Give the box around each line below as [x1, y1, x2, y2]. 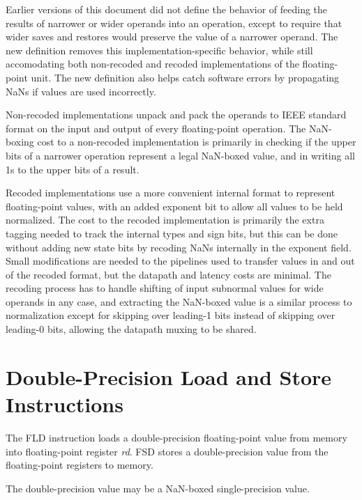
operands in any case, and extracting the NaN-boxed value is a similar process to [6, 294, 352, 308]
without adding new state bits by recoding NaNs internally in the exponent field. [6, 240, 352, 254]
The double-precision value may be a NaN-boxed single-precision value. [6, 481, 310, 495]
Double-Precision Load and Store [6, 362, 332, 391]
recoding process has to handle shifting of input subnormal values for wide [6, 281, 324, 295]
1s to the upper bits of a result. [6, 162, 139, 176]
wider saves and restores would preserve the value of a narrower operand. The [6, 29, 338, 44]
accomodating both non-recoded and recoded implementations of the [6, 56, 299, 71]
